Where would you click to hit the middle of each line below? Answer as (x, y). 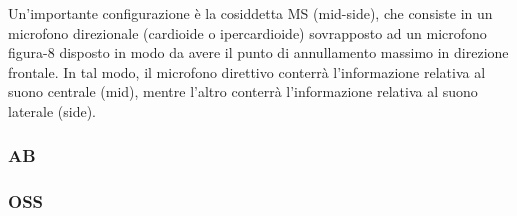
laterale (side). (52, 110)
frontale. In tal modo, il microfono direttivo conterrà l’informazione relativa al (247, 71)
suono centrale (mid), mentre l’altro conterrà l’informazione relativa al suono (243, 91)
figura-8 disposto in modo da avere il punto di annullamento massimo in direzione (258, 52)
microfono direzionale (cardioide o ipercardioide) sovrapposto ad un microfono (247, 32)
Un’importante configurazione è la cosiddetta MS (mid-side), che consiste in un (250, 13)
